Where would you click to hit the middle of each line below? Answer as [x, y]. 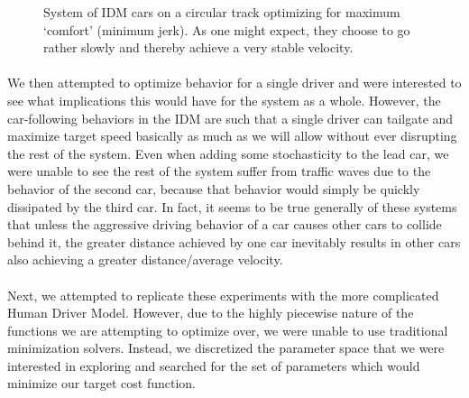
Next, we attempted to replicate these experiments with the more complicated [223, 295]
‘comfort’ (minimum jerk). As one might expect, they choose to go [227, 29]
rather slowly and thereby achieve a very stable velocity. [198, 47]
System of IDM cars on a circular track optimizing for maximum [222, 12]
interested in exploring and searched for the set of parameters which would [214, 365]
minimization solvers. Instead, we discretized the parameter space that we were [226, 348]
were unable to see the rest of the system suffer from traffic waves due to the [219, 171]
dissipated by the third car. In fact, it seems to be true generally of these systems [232, 206]
